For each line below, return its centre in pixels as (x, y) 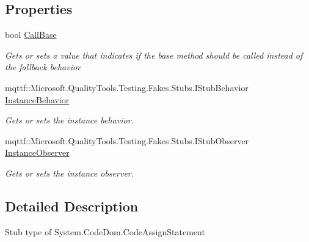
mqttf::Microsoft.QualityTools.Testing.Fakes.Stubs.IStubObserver (127, 140)
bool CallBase (31, 35)
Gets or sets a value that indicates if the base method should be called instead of (154, 55)
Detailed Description (72, 206)
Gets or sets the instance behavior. (69, 120)
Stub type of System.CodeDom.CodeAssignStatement (105, 231)
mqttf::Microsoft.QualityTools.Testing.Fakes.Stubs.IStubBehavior (127, 87)
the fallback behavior (43, 67)
